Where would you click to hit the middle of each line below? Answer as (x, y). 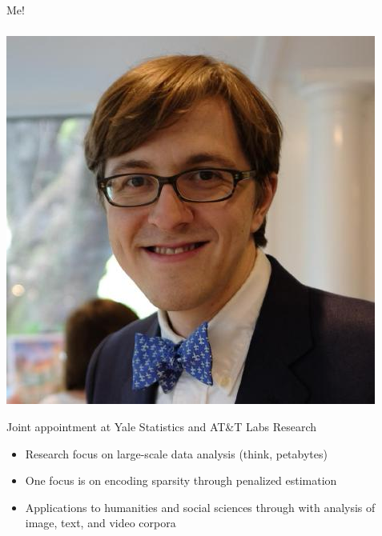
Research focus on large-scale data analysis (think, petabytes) (176, 453)
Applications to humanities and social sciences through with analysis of (200, 507)
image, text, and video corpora (101, 523)
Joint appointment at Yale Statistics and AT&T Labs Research (162, 427)
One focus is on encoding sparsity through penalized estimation (181, 480)
